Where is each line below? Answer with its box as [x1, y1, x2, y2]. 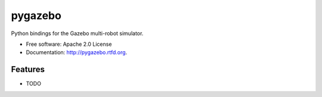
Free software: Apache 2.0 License [26, 40, 112, 48]
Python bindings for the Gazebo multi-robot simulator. [11, 30, 144, 37]
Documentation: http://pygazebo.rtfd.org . [26, 49, 128, 56]
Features [11, 64, 45, 74]
